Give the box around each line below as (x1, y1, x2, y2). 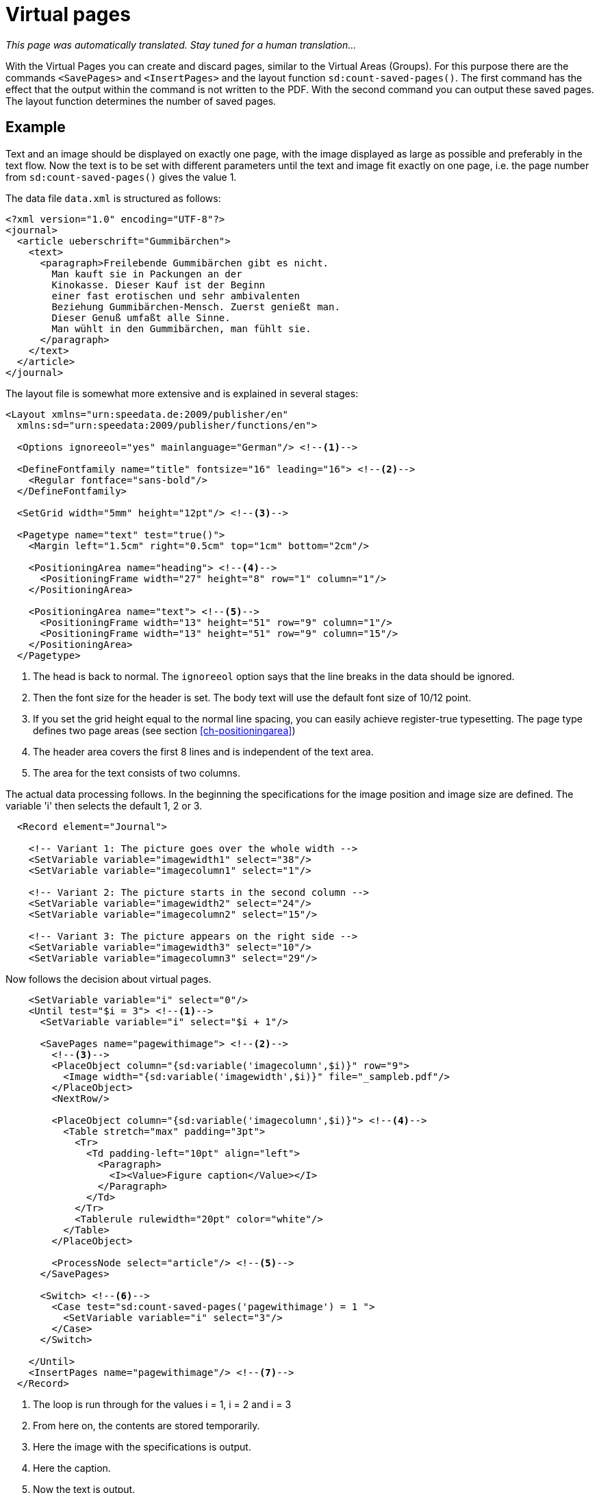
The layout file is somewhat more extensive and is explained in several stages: (5, 387, 359, 399)
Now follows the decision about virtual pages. (5, 973, 212, 985)
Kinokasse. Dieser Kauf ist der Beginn (51, 279, 266, 290)
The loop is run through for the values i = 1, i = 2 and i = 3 (33, 1398, 292, 1410)
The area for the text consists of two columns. (33, 766, 240, 779)
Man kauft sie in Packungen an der (51, 268, 242, 279)
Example (5, 118, 66, 136)
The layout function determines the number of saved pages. (5, 95, 277, 107)
